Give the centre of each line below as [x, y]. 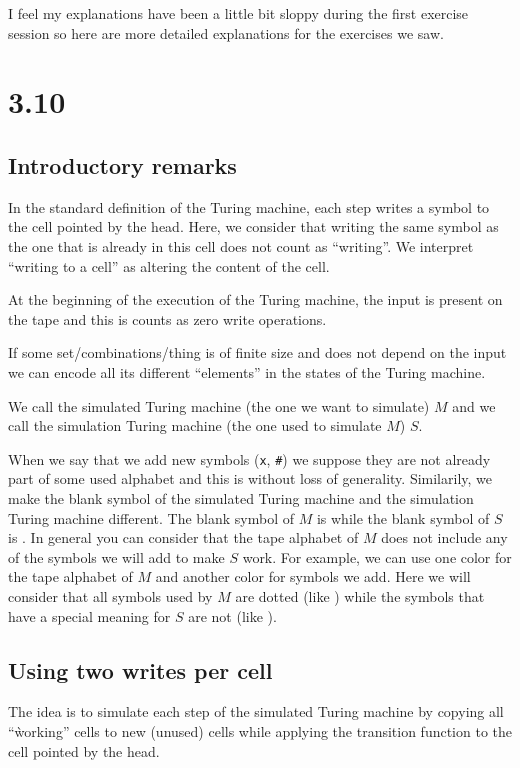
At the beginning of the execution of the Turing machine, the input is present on [255, 299]
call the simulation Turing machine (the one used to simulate [195, 425]
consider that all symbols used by [110, 595]
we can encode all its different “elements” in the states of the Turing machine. [247, 371]
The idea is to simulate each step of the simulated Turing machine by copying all [256, 711]
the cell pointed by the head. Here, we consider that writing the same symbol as [253, 226]
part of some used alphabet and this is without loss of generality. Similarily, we [250, 478]
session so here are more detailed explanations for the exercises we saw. [226, 32]
